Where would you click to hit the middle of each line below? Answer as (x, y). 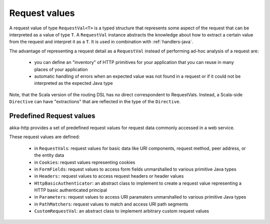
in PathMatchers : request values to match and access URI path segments (111, 204)
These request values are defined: (44, 137)
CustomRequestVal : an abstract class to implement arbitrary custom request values (122, 211)
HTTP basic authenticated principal (71, 190)
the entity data (49, 155)
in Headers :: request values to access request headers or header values (109, 176)
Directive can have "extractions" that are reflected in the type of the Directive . (95, 102)
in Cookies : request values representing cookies (85, 162)
